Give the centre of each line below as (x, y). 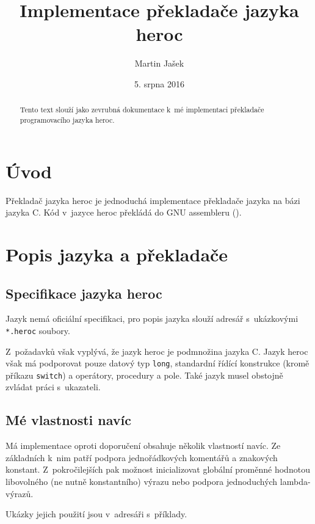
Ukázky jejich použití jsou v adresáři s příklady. (96, 514)
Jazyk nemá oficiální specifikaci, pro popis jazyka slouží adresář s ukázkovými (152, 318)
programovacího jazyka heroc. (67, 119)
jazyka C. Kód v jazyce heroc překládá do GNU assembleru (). (124, 212)
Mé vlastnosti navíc (68, 420)
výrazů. (20, 493)
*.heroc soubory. (38, 330)
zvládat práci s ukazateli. (53, 387)
